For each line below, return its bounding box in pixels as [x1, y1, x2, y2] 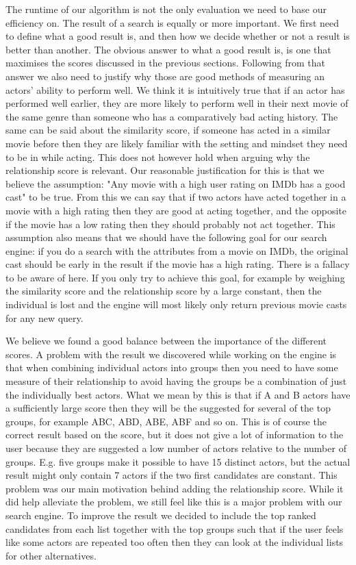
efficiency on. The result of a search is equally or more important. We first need [5, 15, 340, 29]
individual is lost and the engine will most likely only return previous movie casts [5, 297, 347, 312]
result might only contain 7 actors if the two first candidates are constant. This [5, 468, 338, 482]
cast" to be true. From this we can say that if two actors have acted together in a [5, 190, 346, 204]
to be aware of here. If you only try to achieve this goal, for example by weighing [5, 270, 345, 284]
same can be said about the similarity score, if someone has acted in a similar [5, 123, 331, 137]
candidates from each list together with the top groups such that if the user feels [5, 521, 344, 536]
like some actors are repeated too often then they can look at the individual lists [5, 535, 344, 549]
